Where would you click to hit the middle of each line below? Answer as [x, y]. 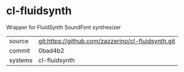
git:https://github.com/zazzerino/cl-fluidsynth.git [107, 41]
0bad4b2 [51, 50]
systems [21, 60]
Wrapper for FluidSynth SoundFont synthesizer [64, 27]
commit [20, 50]
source [19, 41]
